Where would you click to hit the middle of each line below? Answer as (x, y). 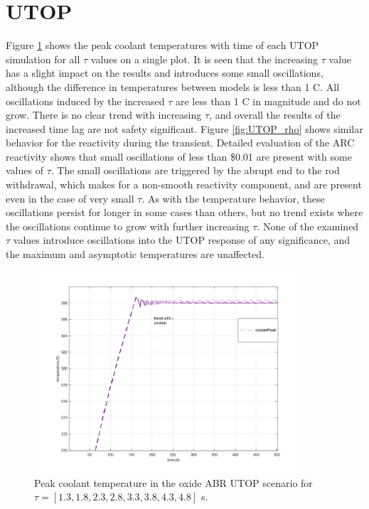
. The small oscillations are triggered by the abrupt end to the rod (195, 170)
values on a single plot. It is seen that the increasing (204, 59)
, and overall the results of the (275, 115)
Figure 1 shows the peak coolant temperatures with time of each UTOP (162, 45)
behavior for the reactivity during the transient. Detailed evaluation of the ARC (180, 143)
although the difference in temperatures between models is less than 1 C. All (173, 86)
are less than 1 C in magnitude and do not (268, 101)
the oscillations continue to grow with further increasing (128, 226)
